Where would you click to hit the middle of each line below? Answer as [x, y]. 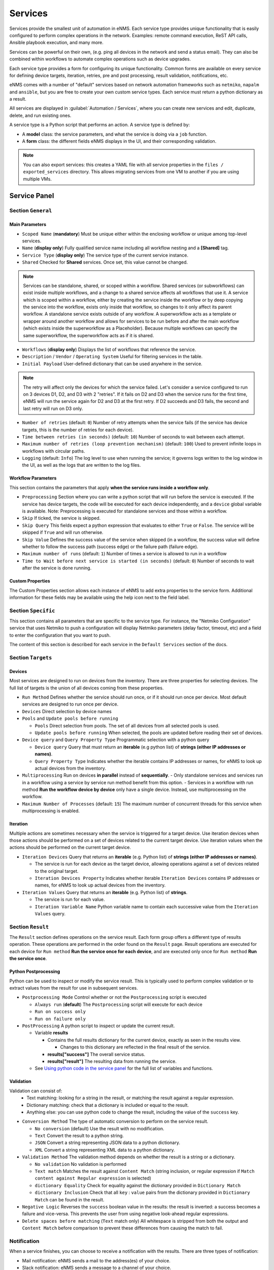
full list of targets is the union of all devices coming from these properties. [87, 688]
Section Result [29, 927]
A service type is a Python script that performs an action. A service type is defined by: [100, 125]
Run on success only [60, 1012]
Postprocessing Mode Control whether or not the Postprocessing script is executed [114, 997]
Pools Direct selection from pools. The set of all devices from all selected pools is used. [127, 725]
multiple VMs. [37, 179]
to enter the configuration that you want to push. [60, 635]
